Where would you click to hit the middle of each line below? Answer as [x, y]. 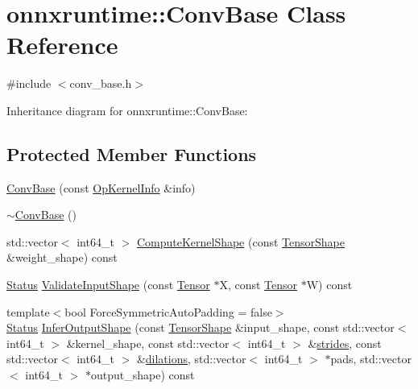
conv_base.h [101, 83]
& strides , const [345, 343]
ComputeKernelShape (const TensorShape [240, 241]
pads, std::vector [371, 359]
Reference [62, 45]
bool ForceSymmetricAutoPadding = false [168, 311]
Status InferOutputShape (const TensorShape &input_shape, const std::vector [201, 327]
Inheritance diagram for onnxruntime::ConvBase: [127, 110]
